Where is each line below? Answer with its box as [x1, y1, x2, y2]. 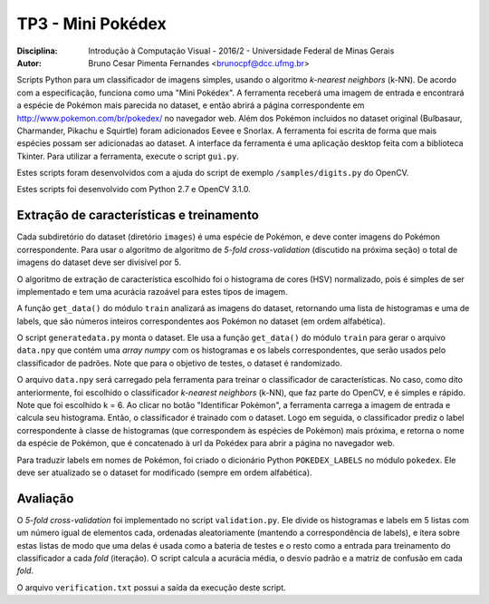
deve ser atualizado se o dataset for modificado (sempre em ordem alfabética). [16, 467, 312, 478]
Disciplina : [16, 45, 58, 56]
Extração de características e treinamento [16, 208, 260, 223]
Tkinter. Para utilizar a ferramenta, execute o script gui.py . [16, 151, 239, 161]
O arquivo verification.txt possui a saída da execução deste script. [16, 581, 287, 593]
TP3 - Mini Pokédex [16, 14, 167, 34]
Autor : [16, 57, 43, 68]
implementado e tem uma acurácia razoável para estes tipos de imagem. [16, 286, 289, 297]
